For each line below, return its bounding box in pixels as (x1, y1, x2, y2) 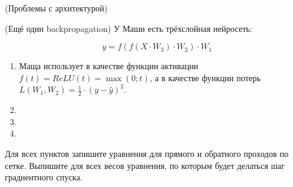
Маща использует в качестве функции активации (19, 60, 199, 72)
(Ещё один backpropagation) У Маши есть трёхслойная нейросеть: (5, 22, 253, 34)
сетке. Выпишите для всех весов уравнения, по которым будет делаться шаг (5, 159, 285, 171)
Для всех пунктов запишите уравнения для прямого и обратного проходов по (5, 147, 289, 159)
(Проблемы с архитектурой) (5, 2, 108, 14)
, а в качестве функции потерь (149, 71, 261, 84)
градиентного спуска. (5, 171, 83, 183)
